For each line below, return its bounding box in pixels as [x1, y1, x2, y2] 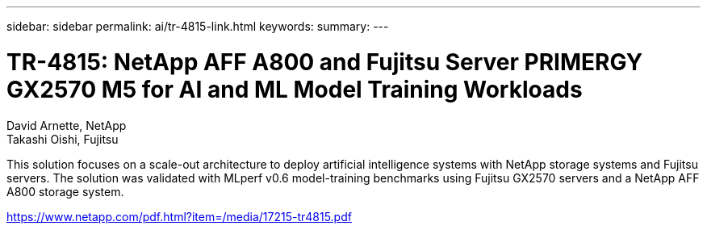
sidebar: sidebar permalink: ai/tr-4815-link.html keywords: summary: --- [6, 19, 389, 33]
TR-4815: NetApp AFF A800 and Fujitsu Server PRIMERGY [6, 48, 643, 76]
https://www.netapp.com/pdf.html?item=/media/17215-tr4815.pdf [6, 209, 352, 224]
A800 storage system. [6, 184, 124, 199]
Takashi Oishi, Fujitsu [6, 132, 119, 146]
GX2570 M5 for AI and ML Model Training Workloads [6, 75, 583, 103]
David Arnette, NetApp [6, 118, 127, 132]
